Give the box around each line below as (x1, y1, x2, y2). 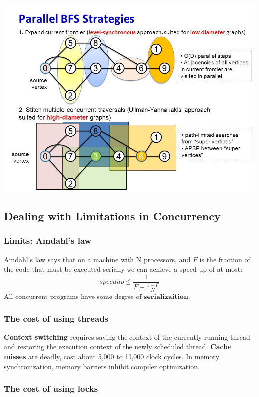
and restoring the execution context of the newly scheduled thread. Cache (4, 341, 232, 352)
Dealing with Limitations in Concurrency (4, 208, 221, 223)
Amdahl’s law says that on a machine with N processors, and (4, 254, 191, 264)
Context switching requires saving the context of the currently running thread (4, 331, 250, 342)
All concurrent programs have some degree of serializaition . (4, 291, 190, 301)
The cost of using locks (4, 382, 98, 395)
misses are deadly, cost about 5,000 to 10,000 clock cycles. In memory (4, 351, 220, 362)
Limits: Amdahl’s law (4, 234, 92, 247)
